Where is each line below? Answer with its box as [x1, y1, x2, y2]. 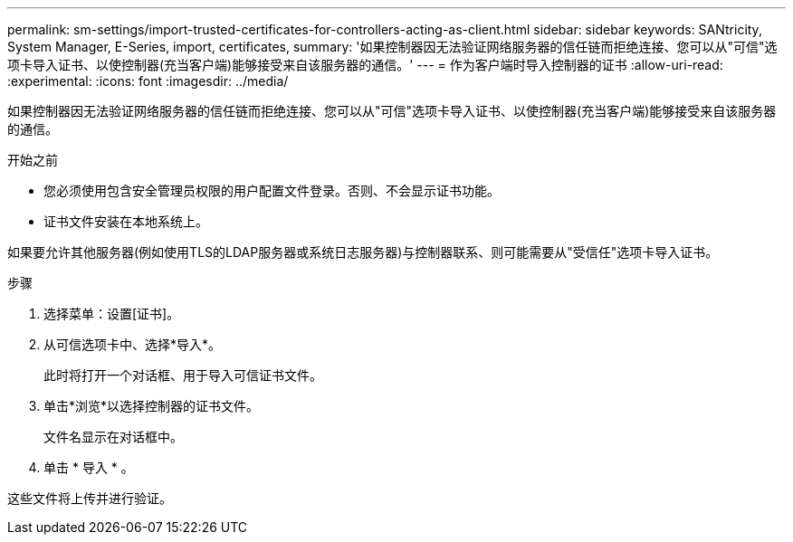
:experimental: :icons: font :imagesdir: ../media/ [7, 73, 289, 89]
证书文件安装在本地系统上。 [43, 214, 208, 229]
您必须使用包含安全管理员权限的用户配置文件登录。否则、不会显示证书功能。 [43, 183, 500, 198]
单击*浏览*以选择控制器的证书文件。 [43, 398, 260, 414]
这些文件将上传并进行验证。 [7, 490, 172, 506]
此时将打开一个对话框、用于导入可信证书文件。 [43, 367, 322, 383]
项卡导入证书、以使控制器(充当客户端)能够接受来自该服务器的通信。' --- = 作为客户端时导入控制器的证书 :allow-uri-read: [7, 57, 723, 72]
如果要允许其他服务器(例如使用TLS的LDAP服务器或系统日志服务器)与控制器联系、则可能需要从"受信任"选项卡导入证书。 [7, 244, 719, 260]
